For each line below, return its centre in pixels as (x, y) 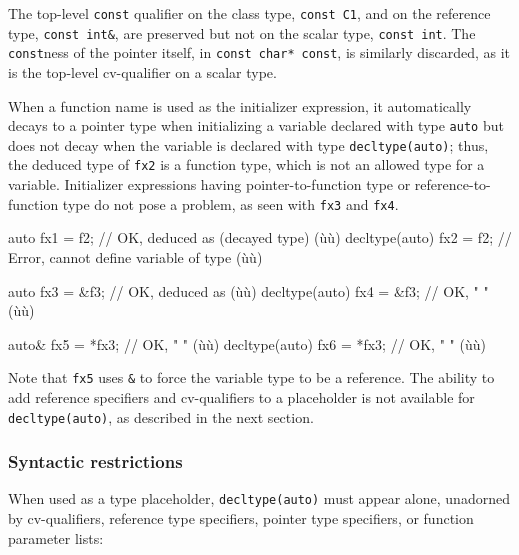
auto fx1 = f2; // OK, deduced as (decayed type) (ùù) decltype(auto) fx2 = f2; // (260, 237)
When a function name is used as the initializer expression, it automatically (240, 105)
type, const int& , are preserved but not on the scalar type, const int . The (242, 32)
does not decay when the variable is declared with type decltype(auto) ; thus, (248, 144)
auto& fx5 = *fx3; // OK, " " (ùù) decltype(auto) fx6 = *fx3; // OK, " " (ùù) (247, 343)
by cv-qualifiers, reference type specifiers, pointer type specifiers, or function (241, 518)
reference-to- (452, 184)
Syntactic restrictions (95, 461)
